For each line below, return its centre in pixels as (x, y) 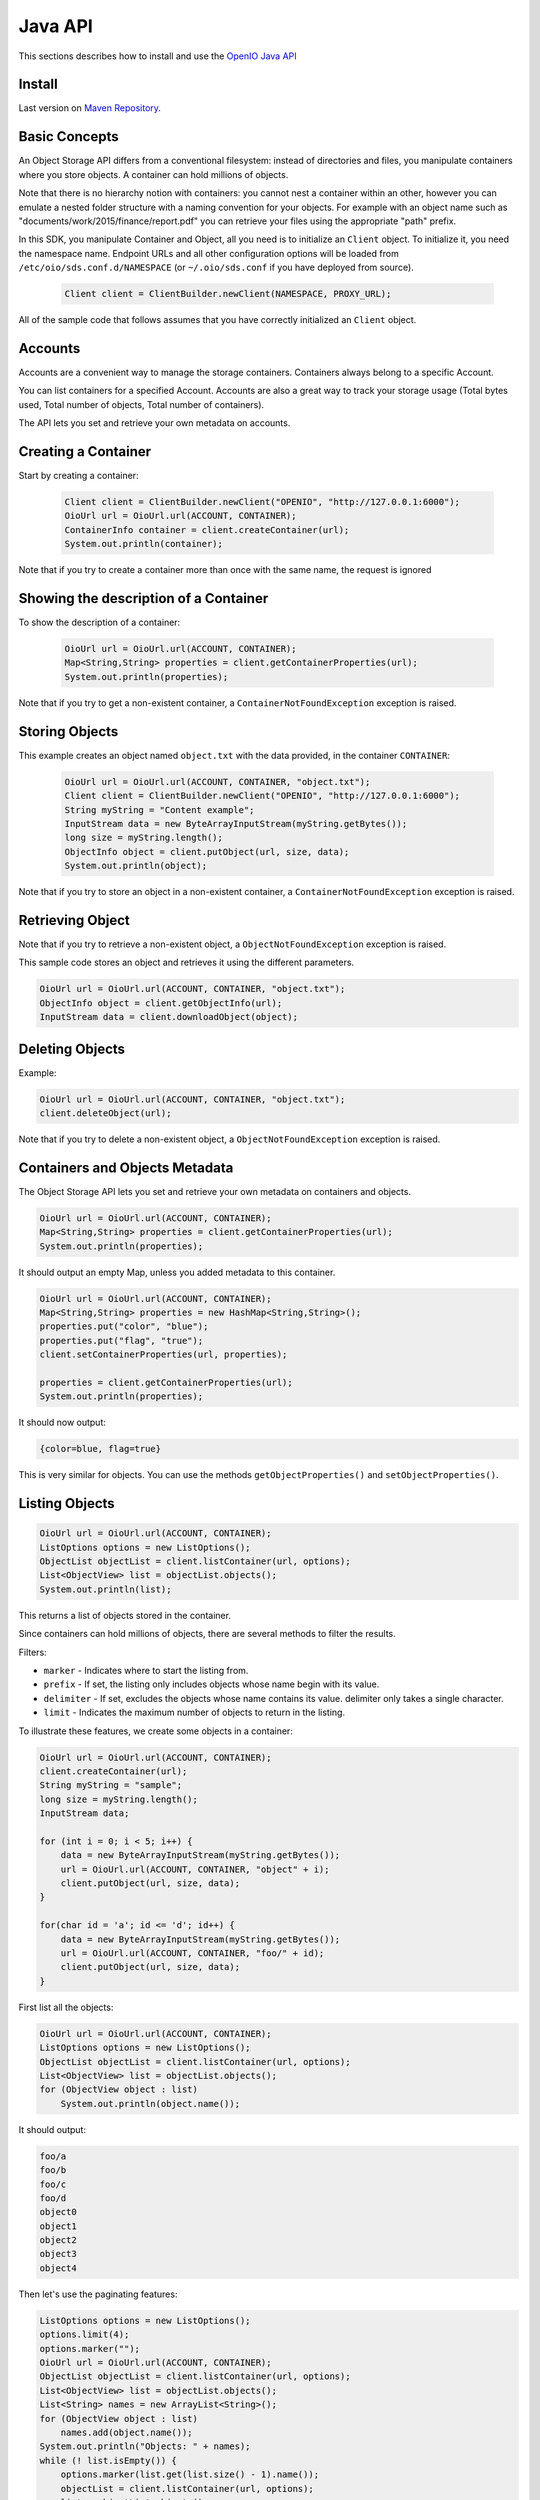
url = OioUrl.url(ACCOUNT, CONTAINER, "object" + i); (195, 1869)
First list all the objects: (66, 2007)
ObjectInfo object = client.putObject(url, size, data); (207, 851)
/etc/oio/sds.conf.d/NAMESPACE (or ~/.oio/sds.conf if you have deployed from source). (216, 267)
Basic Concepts (68, 136)
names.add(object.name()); (127, 2432)
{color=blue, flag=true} (100, 1449)
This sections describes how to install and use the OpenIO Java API (157, 56)
